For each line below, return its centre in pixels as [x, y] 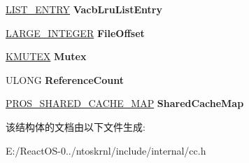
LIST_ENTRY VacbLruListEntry [84, 9]
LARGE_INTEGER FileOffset [75, 33]
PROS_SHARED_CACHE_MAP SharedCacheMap [125, 103]
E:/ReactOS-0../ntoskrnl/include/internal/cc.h [106, 150]
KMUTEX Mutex [46, 56]
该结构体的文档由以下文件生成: [76, 126]
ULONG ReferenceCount [65, 79]
